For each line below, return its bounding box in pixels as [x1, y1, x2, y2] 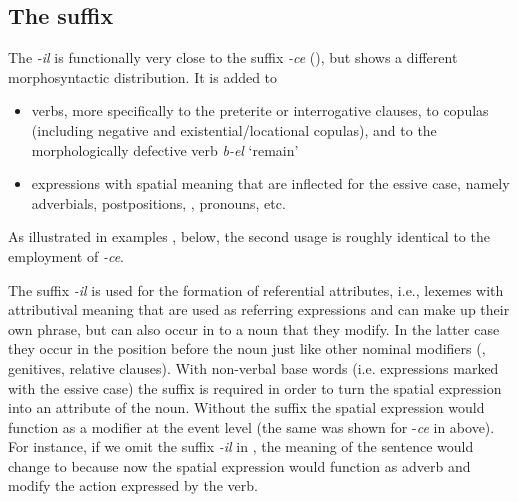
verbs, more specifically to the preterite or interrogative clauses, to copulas [31, 100, 489, 121]
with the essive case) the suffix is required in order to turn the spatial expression [8, 377, 502, 398]
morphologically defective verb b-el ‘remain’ [31, 139, 299, 160]
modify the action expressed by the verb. [8, 475, 258, 496]
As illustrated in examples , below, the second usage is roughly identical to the [8, 226, 490, 247]
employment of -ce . [8, 245, 124, 266]
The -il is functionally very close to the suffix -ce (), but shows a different [8, 47, 458, 68]
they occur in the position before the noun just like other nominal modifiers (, [8, 338, 486, 359]
